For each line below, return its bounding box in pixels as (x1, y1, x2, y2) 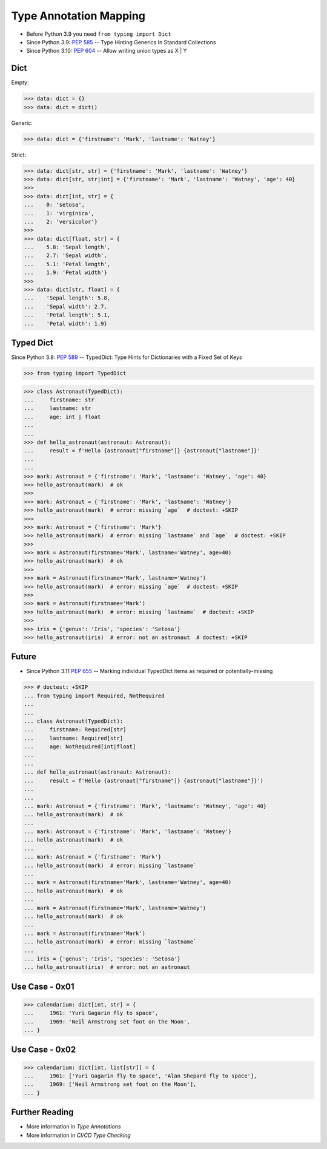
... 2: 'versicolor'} (24, 218, 98, 225)
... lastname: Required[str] (24, 734, 124, 742)
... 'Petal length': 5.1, (24, 312, 111, 318)
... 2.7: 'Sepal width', (24, 252, 107, 259)
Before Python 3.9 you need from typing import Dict (26, 30, 172, 38)
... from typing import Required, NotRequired (24, 692, 165, 699)
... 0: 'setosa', (24, 201, 85, 209)
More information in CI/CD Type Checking (26, 1131, 131, 1139)
